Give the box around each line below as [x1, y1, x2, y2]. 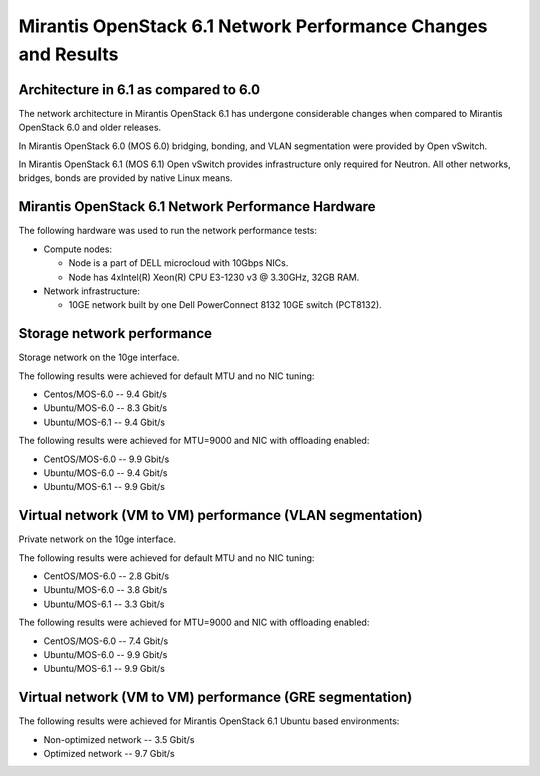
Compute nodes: [43, 243, 113, 255]
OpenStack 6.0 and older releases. [18, 121, 162, 134]
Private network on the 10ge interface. [18, 533, 177, 545]
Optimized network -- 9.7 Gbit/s [43, 748, 175, 760]
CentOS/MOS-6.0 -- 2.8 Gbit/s [43, 570, 170, 582]
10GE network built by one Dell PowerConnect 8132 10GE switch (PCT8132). [68, 299, 382, 311]
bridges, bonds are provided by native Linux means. [18, 172, 233, 184]
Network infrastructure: [43, 285, 140, 297]
